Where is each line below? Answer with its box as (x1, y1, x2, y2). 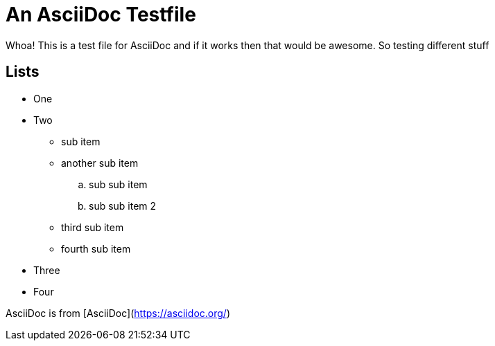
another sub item (61, 156, 139, 169)
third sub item (61, 221, 124, 233)
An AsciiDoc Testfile (6, 3, 196, 26)
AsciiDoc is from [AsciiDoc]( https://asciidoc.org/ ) (6, 307, 231, 319)
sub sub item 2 (89, 199, 157, 212)
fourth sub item (61, 242, 131, 255)
